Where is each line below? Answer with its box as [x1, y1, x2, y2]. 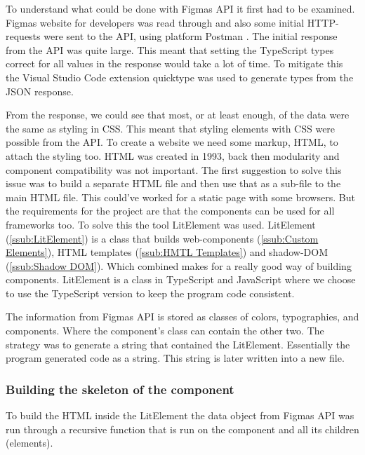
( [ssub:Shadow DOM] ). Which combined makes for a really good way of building [6, 258, 352, 273]
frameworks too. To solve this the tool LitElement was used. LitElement [6, 217, 316, 231]
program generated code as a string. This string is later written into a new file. [6, 351, 345, 365]
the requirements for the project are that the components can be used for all [6, 203, 335, 218]
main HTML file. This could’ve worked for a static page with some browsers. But [6, 189, 355, 204]
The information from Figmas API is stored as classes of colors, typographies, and [6, 309, 359, 324]
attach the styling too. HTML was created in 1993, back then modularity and [6, 148, 340, 163]
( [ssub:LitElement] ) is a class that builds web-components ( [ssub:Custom [6, 231, 319, 245]
